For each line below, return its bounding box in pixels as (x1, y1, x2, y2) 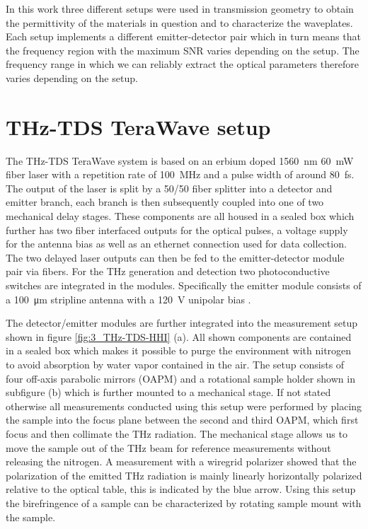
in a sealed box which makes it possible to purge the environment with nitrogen (6, 343, 352, 358)
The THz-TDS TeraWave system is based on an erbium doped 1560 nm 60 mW (6, 153, 354, 168)
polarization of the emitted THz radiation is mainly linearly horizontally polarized (6, 467, 362, 482)
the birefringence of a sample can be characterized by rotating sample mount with (6, 495, 362, 510)
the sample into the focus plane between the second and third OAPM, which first (6, 412, 359, 427)
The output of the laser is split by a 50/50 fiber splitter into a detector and (6, 180, 333, 195)
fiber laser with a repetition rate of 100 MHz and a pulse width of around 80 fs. (6, 167, 355, 182)
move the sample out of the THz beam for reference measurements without (6, 440, 331, 455)
